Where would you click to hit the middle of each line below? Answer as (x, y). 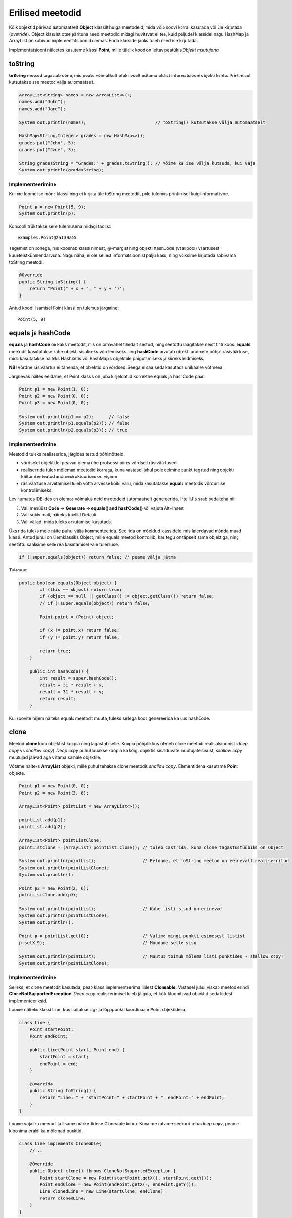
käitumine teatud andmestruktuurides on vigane (69, 476)
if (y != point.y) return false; (80, 637)
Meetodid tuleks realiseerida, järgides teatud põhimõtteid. (67, 454)
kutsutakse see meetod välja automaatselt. (52, 82)
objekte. (17, 773)
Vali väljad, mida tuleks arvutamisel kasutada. (67, 522)
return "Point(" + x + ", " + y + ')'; (77, 288)
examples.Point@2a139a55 (47, 237)
